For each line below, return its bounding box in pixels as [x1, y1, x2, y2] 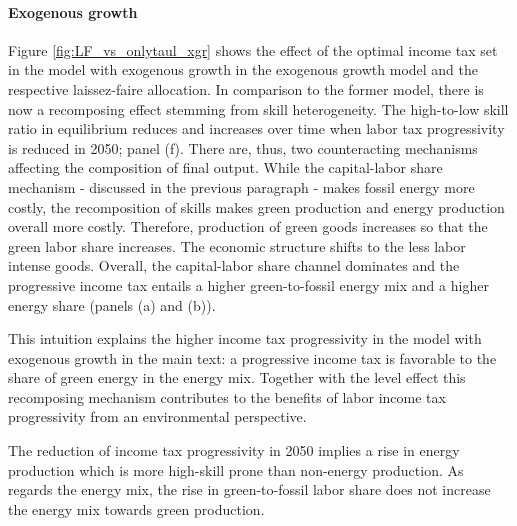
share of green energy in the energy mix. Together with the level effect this [8, 367, 466, 388]
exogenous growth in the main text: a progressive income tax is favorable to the [8, 347, 497, 368]
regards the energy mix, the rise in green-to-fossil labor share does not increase [8, 479, 491, 500]
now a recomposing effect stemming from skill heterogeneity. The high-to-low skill [8, 98, 509, 119]
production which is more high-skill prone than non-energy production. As [8, 459, 464, 480]
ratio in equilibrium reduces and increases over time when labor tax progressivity [8, 118, 505, 139]
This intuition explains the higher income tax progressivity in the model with [8, 328, 482, 349]
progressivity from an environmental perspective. [8, 406, 307, 427]
